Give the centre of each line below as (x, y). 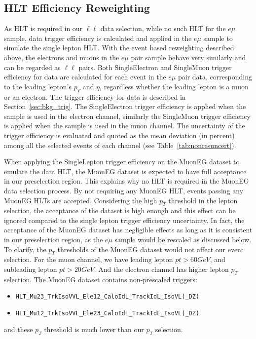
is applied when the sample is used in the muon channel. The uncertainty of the (125, 126)
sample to (218, 38)
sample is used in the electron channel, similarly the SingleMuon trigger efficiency (127, 116)
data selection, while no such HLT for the (163, 28)
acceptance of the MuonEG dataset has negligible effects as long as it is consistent (128, 230)
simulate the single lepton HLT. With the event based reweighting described (119, 48)
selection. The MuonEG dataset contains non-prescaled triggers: (101, 279)
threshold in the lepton (203, 200)
